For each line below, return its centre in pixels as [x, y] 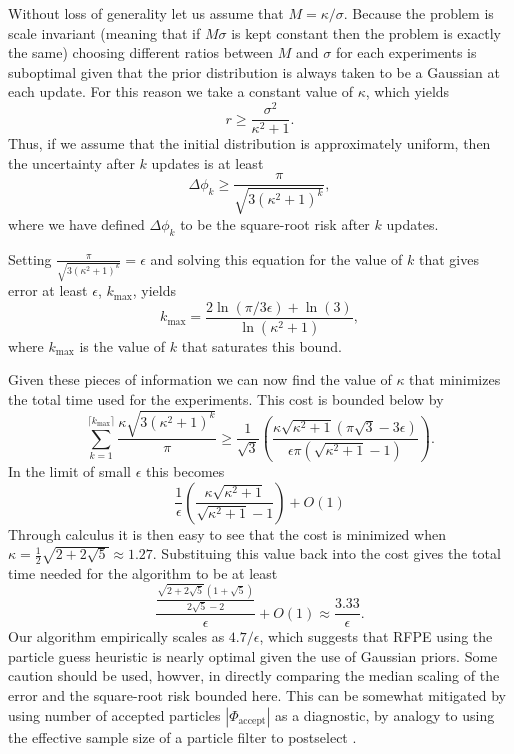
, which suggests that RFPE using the [376, 636]
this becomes [185, 470]
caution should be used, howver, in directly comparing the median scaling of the [254, 675]
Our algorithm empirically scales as [116, 636]
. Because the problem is [418, 13]
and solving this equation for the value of [276, 258]
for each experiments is [406, 52]
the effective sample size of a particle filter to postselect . [182, 736]
